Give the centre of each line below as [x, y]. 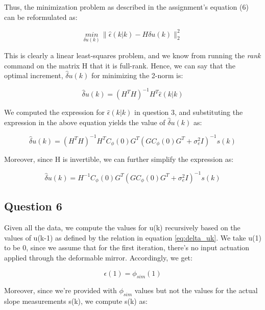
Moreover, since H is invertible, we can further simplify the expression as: [119, 159]
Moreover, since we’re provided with [61, 290]
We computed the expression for [55, 112]
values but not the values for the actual [196, 290]
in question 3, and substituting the [188, 112]
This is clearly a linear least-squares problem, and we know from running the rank [132, 55]
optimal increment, [34, 75]
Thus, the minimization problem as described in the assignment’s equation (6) [126, 7]
